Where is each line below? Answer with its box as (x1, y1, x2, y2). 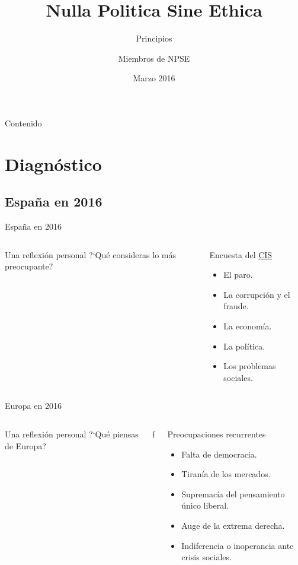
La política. (223, 339, 265, 352)
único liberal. (181, 499, 229, 512)
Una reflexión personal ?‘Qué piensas (5, 428, 139, 440)
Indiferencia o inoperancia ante (181, 539, 294, 551)
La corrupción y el (223, 288, 290, 300)
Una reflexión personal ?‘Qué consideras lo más (5, 248, 176, 261)
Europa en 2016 (5, 399, 62, 412)
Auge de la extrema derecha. (181, 519, 285, 531)
